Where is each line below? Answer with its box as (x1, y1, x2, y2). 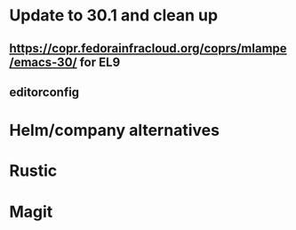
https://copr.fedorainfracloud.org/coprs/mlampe (9, 41, 287, 56)
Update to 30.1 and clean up (9, 5, 219, 26)
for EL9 (79, 54, 121, 69)
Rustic (9, 161, 58, 181)
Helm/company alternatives (9, 121, 220, 140)
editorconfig (9, 84, 80, 99)
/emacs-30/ (9, 54, 77, 69)
